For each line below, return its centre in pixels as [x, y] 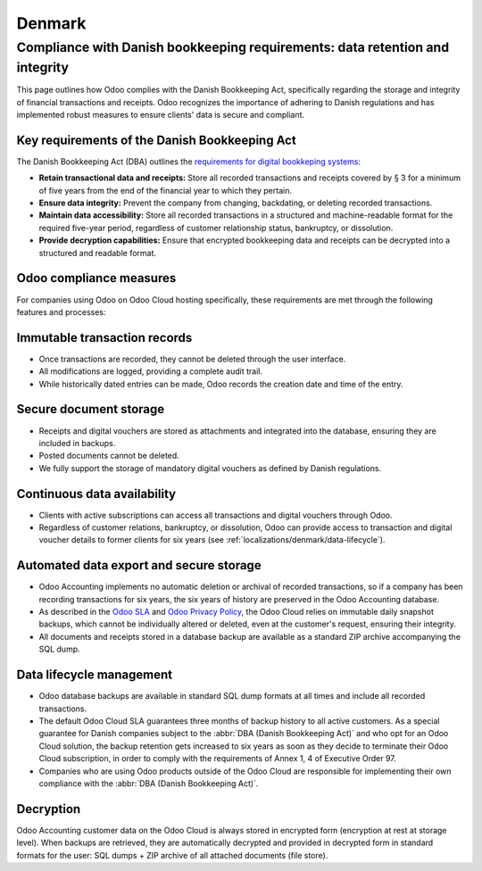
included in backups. [77, 443]
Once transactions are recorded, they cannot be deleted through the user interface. [192, 359]
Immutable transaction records [104, 338]
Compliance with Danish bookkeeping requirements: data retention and [233, 47]
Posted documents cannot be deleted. [109, 456]
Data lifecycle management [95, 675]
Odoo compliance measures [96, 278]
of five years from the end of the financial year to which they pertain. [165, 190]
